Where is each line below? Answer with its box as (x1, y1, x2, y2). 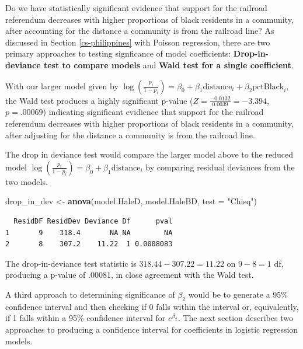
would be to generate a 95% (188, 288, 288, 300)
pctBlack (252, 82, 284, 91)
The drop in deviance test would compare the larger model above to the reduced (5, 148, 293, 160)
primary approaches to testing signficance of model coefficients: (5, 47, 231, 60)
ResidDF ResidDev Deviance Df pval (13, 217, 173, 225)
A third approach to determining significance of (5, 288, 175, 300)
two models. (5, 175, 48, 187)
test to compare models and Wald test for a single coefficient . (43, 58, 294, 71)
